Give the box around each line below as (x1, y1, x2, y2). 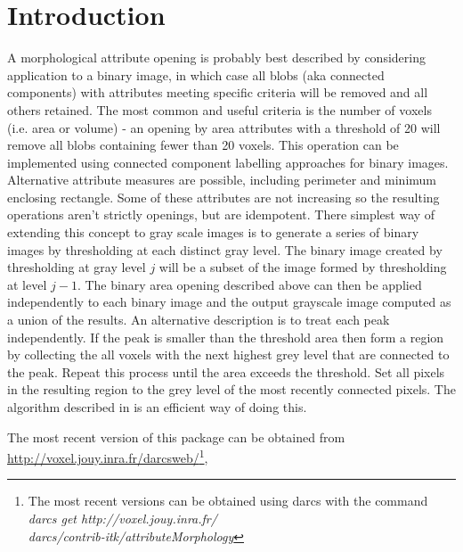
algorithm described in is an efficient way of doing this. (7, 398, 307, 416)
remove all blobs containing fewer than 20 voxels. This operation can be (7, 136, 399, 154)
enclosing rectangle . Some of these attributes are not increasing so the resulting (7, 187, 440, 206)
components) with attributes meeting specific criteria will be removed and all (7, 83, 428, 102)
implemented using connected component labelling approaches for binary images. (7, 152, 449, 171)
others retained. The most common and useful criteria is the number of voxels (7, 100, 432, 119)
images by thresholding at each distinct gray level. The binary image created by (7, 240, 443, 259)
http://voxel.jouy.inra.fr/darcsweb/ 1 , (7, 446, 208, 466)
